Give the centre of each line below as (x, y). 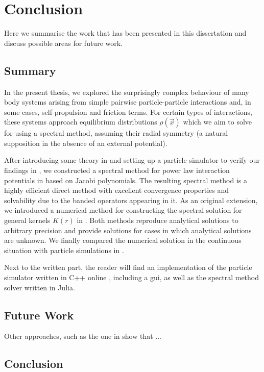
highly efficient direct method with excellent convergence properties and (117, 190)
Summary (30, 70)
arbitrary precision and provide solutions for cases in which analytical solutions (128, 230)
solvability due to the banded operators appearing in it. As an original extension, (131, 200)
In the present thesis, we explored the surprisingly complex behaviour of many (127, 92)
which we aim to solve (218, 122)
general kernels (27, 220)
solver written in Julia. (40, 287)
